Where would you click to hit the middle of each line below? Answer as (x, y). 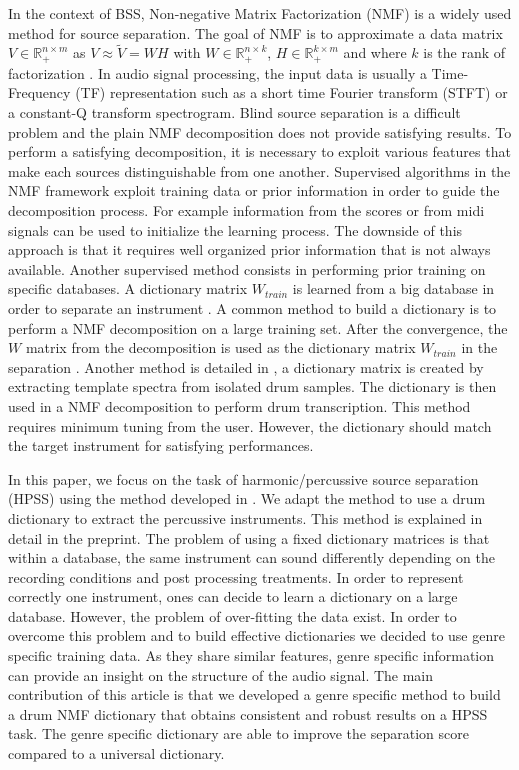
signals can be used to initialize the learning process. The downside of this (235, 229)
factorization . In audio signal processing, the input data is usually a (217, 72)
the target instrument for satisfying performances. (161, 445)
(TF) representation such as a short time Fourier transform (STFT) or (291, 92)
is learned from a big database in (393, 288)
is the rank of (464, 52)
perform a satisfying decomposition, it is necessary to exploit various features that (259, 151)
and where (375, 52)
